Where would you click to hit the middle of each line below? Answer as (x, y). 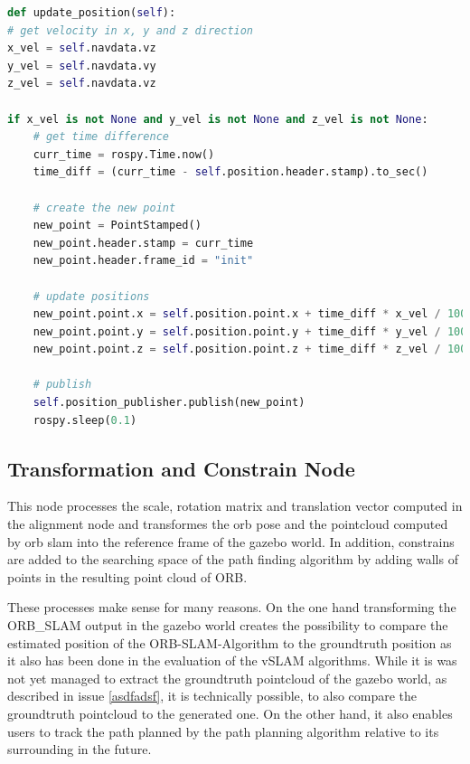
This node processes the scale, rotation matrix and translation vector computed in (235, 506)
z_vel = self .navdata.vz (82, 84)
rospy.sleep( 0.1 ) (85, 420)
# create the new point (104, 208)
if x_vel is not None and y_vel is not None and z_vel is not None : (218, 119)
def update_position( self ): (92, 13)
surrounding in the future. (80, 749)
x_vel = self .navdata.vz (82, 48)
